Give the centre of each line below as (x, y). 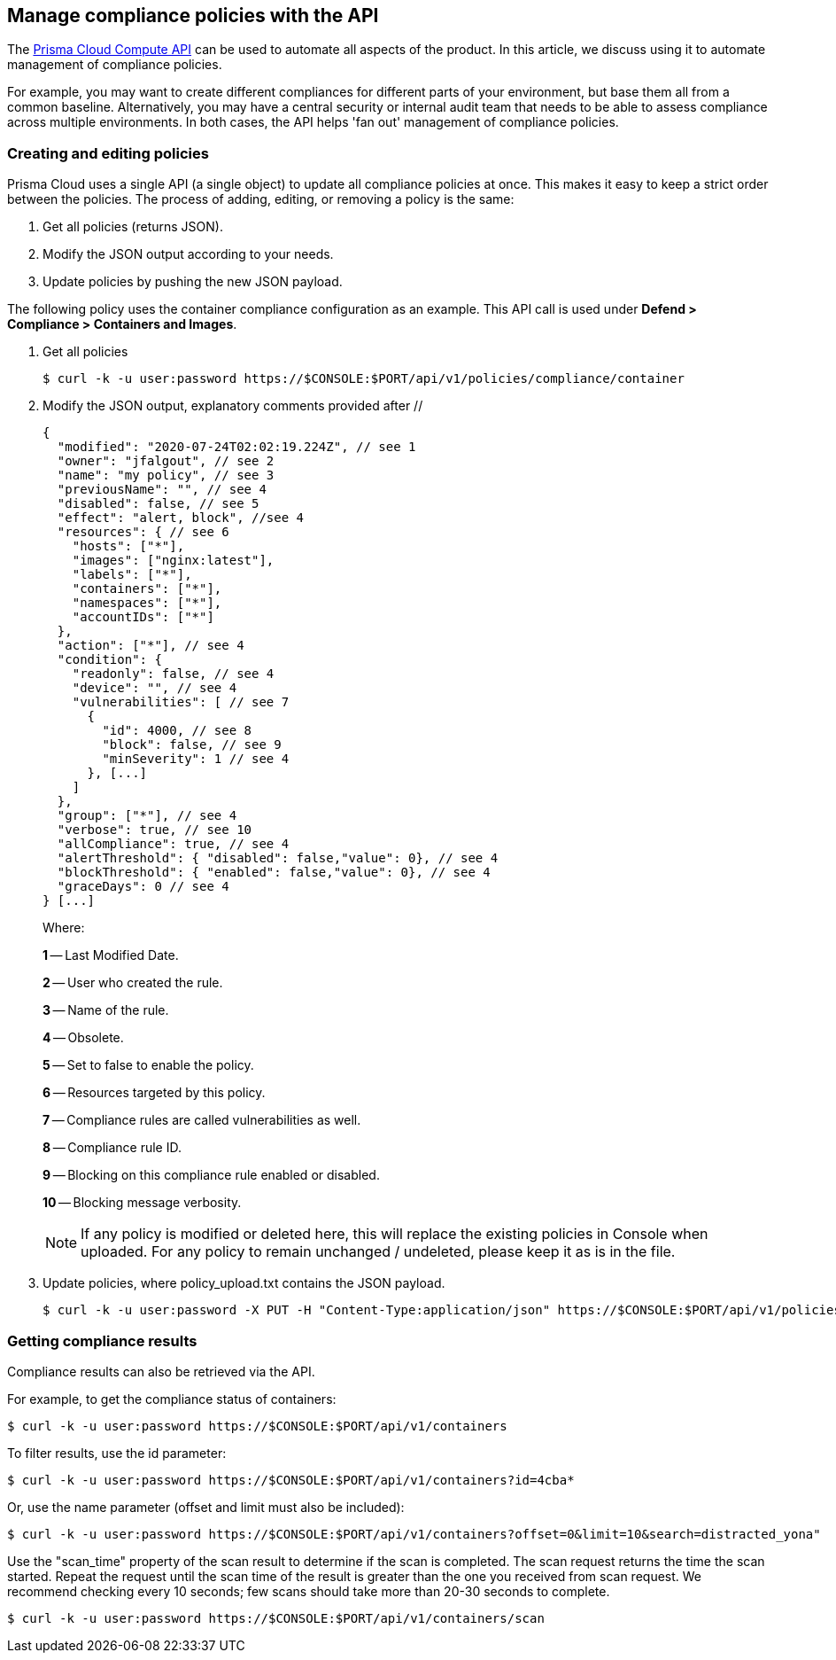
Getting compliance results (102, 1340)
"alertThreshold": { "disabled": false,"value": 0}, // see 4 (278, 858)
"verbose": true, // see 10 (155, 830)
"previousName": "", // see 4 (162, 490)
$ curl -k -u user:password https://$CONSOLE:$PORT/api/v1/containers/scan (276, 1618)
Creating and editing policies (108, 153)
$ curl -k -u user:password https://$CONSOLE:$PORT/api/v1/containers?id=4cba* (291, 1480)
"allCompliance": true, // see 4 (173, 844)
